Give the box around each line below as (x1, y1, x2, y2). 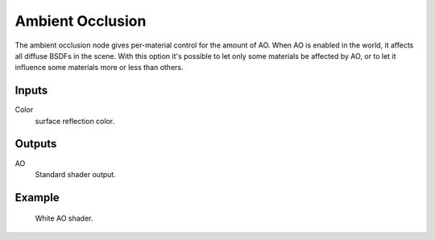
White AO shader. (35, 213, 93, 223)
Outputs (14, 137, 57, 151)
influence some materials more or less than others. (14, 63, 184, 72)
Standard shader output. (35, 169, 116, 179)
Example (14, 190, 60, 205)
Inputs (14, 84, 48, 97)
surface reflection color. (35, 116, 115, 126)
